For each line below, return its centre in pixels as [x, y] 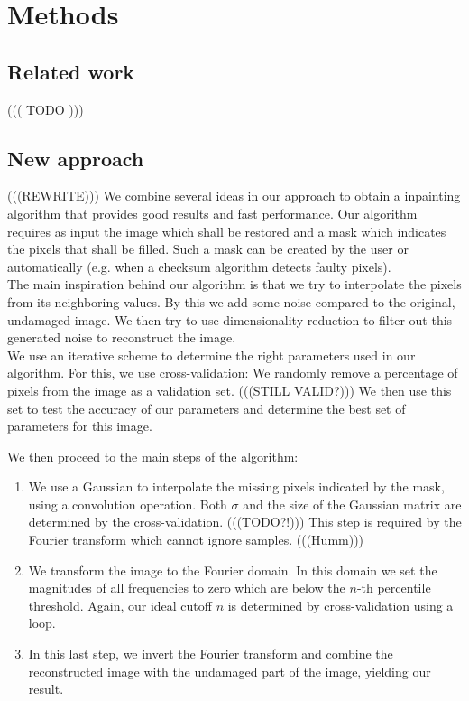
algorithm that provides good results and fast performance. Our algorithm [212, 213]
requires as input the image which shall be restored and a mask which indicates [227, 231]
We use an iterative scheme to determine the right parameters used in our [212, 355]
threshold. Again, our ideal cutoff [120, 605]
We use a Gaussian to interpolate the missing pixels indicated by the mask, [236, 486]
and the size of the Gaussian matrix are [352, 504]
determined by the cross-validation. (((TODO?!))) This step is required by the [245, 522]
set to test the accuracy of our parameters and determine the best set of [207, 408]
